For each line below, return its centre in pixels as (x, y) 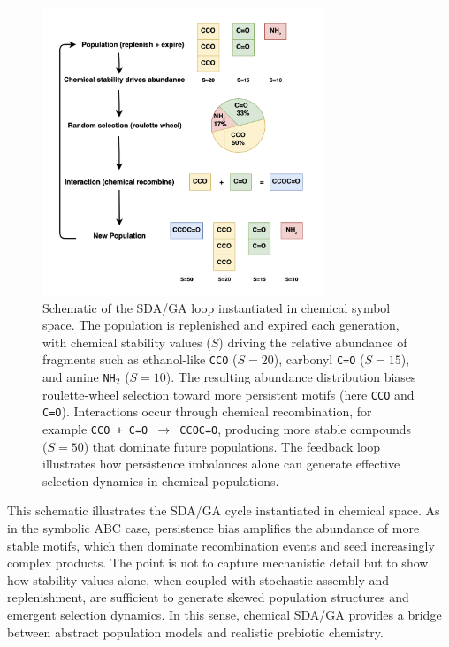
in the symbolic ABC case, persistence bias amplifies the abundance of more (213, 527)
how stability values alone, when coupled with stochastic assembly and (198, 579)
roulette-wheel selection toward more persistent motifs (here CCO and (228, 394)
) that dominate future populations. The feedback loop (232, 446)
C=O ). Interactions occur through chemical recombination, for (207, 411)
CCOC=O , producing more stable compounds (296, 428)
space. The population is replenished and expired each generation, (221, 325)
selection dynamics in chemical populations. (161, 480)
